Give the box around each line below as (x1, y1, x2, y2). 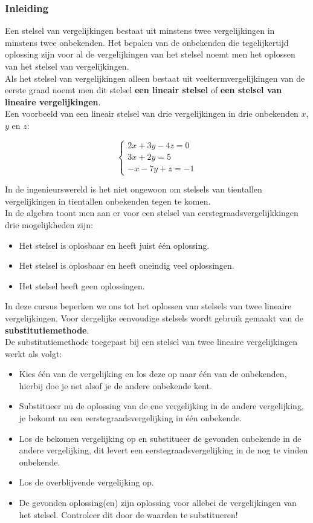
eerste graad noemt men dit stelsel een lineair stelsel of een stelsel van (5, 84, 282, 96)
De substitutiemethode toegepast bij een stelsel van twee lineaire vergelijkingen (5, 335, 298, 348)
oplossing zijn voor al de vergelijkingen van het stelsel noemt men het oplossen (5, 48, 295, 61)
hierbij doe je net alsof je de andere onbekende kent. (19, 379, 212, 392)
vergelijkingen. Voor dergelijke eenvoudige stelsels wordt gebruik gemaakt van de (5, 311, 303, 324)
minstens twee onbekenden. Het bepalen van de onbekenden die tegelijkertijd (5, 36, 289, 48)
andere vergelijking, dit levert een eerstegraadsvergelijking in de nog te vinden (19, 444, 308, 456)
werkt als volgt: (5, 347, 62, 360)
